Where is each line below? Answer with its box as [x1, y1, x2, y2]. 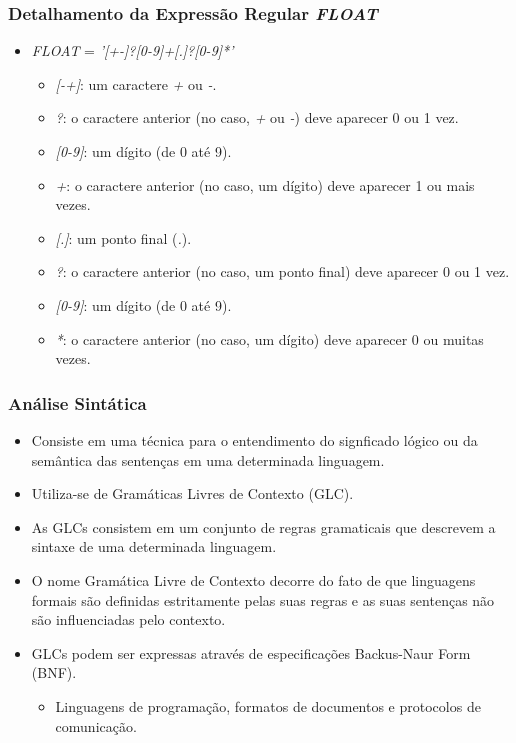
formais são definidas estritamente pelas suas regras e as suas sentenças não [31, 589, 495, 610]
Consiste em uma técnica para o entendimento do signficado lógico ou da [31, 429, 478, 450]
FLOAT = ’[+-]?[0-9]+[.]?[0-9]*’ [31, 40, 234, 61]
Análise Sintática [8, 390, 147, 415]
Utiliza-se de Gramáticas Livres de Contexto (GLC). [31, 483, 354, 504]
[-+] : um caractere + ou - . [55, 73, 217, 94]
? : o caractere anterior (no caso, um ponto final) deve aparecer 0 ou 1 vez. [55, 261, 510, 282]
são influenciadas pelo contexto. [31, 609, 226, 630]
